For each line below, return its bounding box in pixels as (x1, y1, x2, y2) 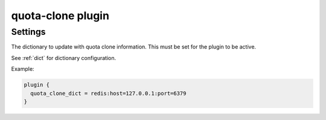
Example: (11, 65, 34, 73)
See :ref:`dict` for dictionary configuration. (11, 54, 117, 61)
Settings (11, 26, 46, 37)
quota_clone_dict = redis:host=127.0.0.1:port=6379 (30, 90, 187, 97)
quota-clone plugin (11, 9, 110, 22)
